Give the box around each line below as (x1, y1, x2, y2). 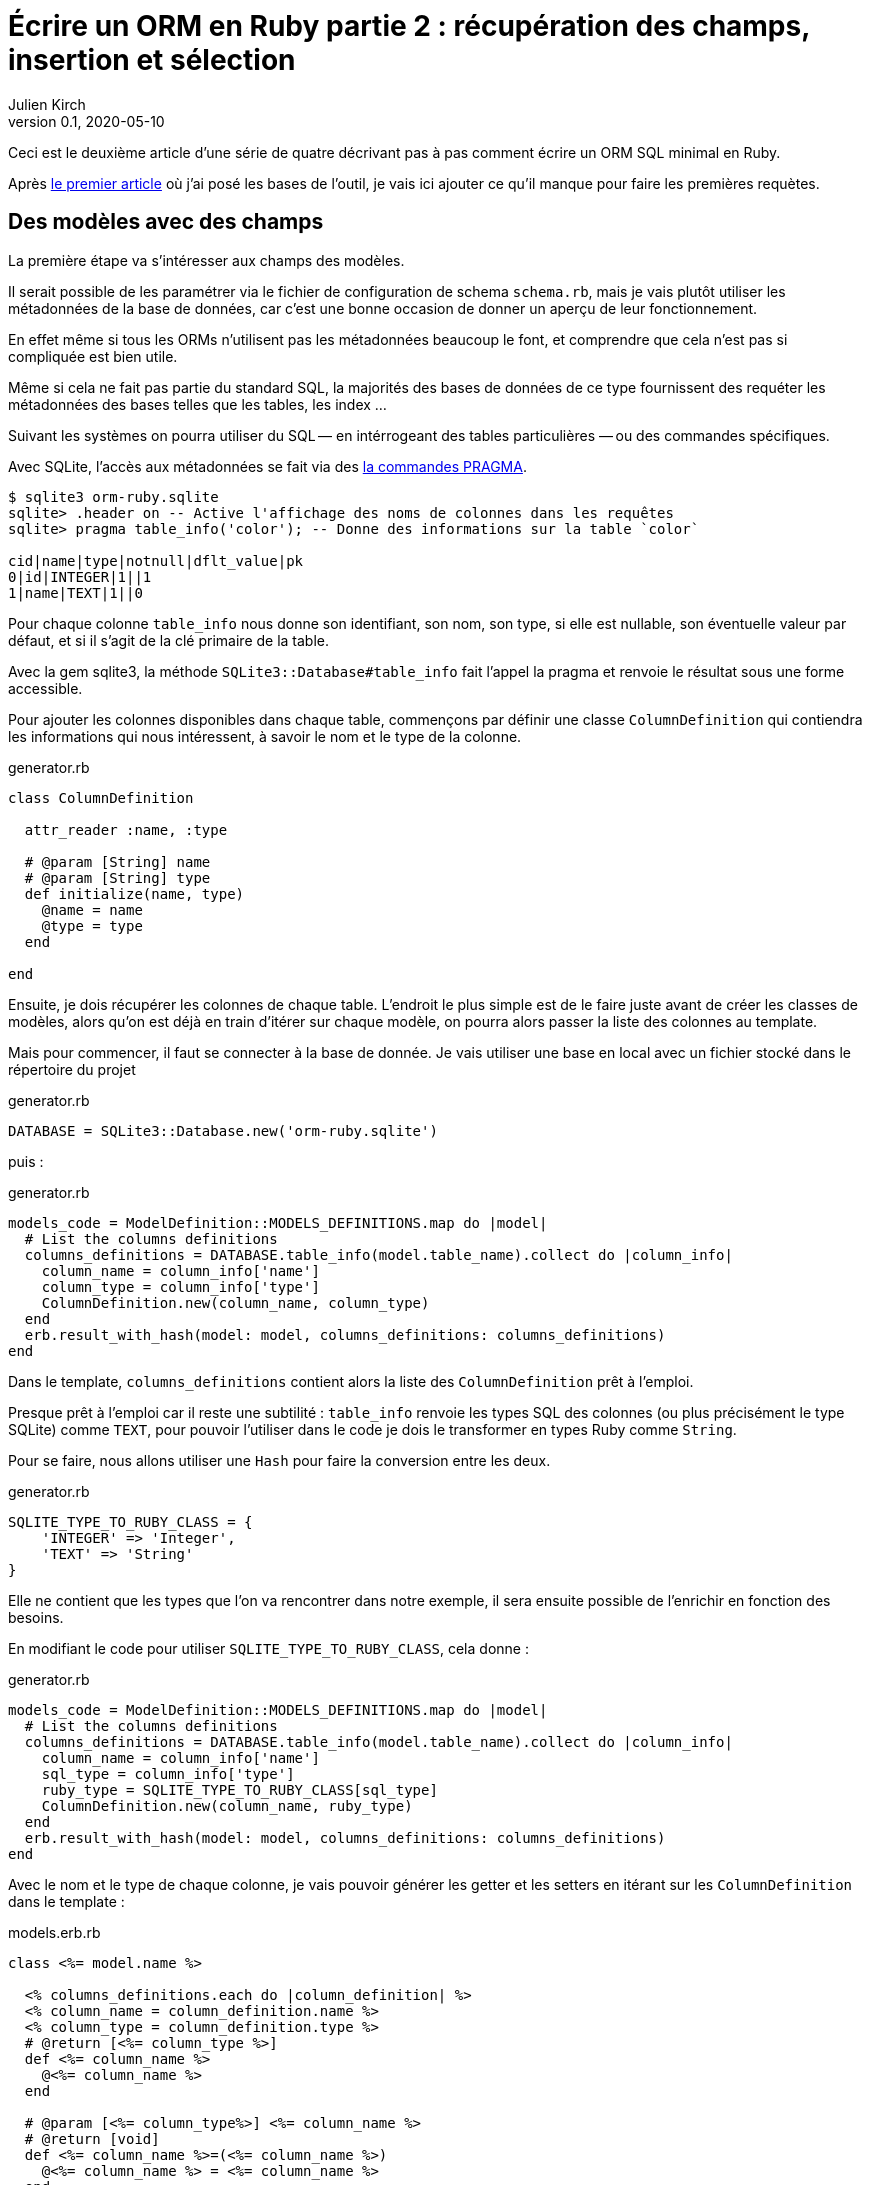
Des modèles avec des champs (8, 209, 324, 235)
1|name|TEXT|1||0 (8, 584, 143, 601)
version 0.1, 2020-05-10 (8, 112, 165, 130)
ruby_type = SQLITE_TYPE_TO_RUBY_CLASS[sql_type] (41, 1781, 438, 1798)
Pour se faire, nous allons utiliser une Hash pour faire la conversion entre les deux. (8, 1451, 551, 1469)
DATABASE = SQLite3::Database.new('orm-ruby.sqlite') (8, 1122, 438, 1139)
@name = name (41, 901, 143, 918)
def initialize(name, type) (24, 885, 245, 902)
